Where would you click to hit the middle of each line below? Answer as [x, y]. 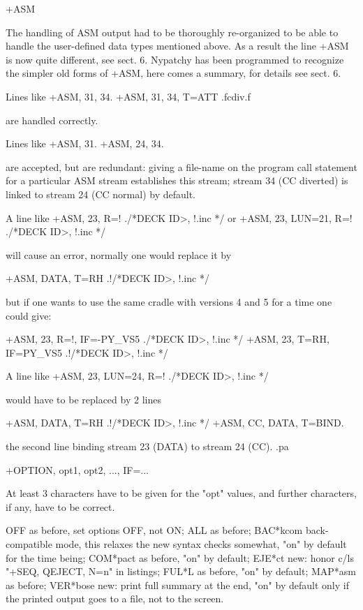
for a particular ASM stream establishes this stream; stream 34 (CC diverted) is [177, 180]
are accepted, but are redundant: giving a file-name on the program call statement [181, 166]
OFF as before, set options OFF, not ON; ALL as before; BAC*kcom [154, 530]
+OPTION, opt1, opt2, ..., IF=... [77, 469]
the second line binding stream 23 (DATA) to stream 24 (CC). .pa [147, 446]
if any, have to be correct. [60, 506]
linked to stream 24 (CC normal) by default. [101, 194]
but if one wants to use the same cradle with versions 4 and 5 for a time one [169, 301]
